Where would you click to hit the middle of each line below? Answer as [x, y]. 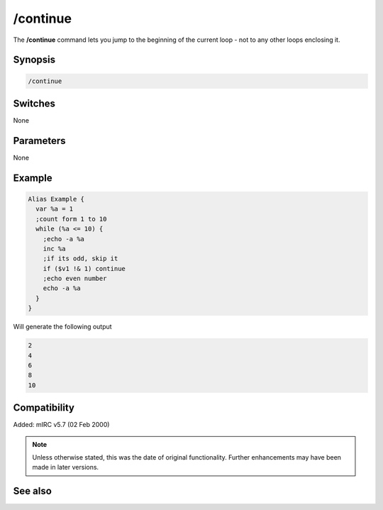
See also [33, 491]
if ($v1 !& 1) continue [84, 268]
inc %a [54, 249]
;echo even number [75, 279]
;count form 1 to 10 [71, 219]
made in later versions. [66, 467]
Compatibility [44, 408]
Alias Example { [56, 199]
